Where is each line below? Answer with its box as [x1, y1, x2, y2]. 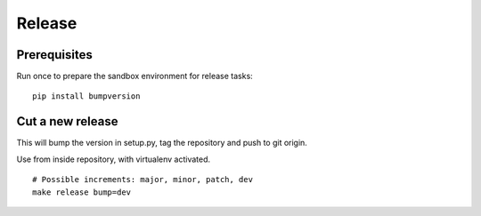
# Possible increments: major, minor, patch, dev [32, 174, 254, 185]
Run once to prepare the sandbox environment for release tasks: [16, 71, 253, 82]
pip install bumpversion [32, 92, 141, 101]
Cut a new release [16, 114, 118, 129]
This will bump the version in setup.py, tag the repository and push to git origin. [16, 138, 307, 148]
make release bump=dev [32, 187, 132, 197]
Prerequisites [16, 47, 93, 62]
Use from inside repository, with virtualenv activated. [16, 154, 211, 164]
